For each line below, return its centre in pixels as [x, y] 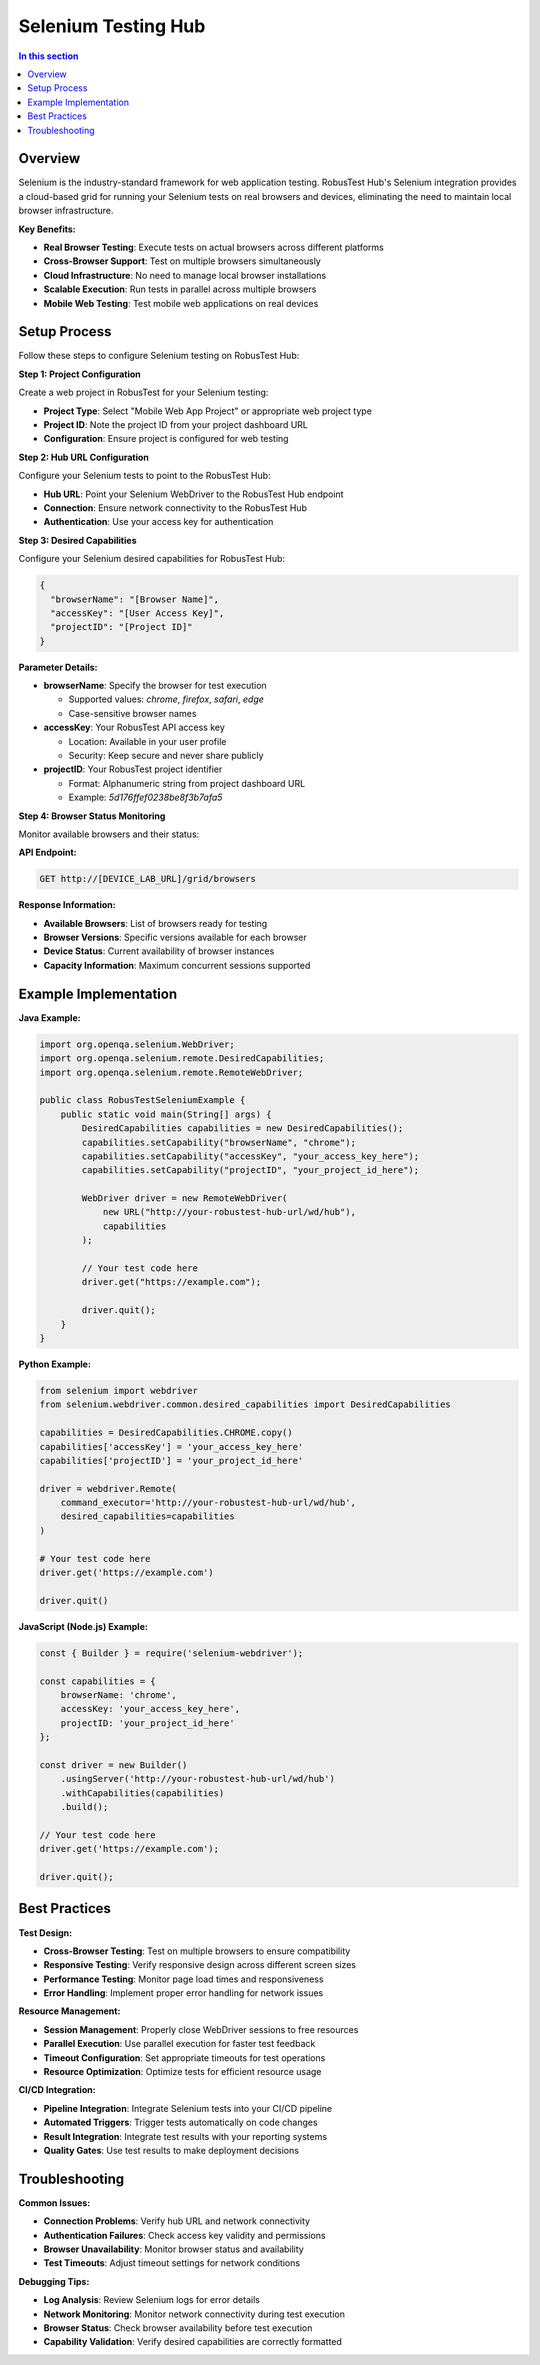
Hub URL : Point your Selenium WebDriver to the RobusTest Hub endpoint [193, 494]
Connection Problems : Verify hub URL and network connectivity [176, 2221]
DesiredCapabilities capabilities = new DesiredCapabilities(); [242, 1128]
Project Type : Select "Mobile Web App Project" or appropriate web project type [207, 411]
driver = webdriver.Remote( [108, 1488]
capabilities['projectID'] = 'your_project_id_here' [171, 1460]
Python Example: [55, 1364]
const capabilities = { [98, 1681]
